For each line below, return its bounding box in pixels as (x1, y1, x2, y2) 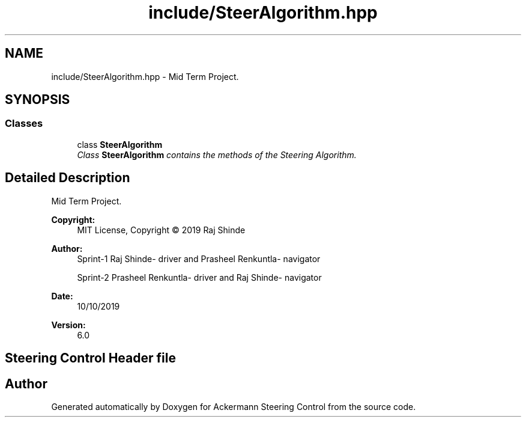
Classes (5, 117, 43, 130)
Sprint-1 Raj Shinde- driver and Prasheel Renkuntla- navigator (77, 253, 321, 264)
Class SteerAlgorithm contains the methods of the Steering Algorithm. (77, 149, 357, 160)
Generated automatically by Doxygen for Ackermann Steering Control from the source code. (51, 401, 416, 412)
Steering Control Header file (5, 350, 176, 366)
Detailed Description (5, 170, 130, 186)
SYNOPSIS (5, 92, 70, 108)
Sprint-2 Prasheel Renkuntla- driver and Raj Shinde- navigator (77, 272, 322, 283)
